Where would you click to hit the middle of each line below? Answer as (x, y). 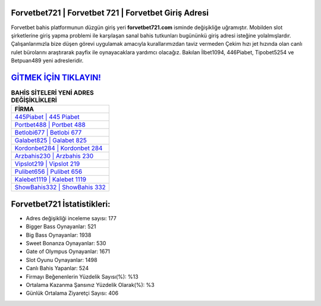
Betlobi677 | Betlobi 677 (48, 133)
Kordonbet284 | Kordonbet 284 (59, 148)
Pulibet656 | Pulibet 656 (48, 171)
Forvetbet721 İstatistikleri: (61, 204)
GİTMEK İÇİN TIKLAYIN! (56, 77)
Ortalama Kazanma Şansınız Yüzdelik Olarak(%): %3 (90, 285)
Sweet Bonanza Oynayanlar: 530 (66, 243)
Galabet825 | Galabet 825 (51, 140)
